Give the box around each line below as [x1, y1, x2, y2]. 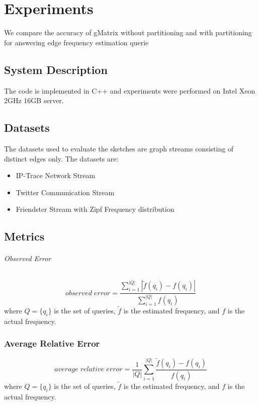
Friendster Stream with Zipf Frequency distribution [16, 204, 175, 214]
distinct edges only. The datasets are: [4, 153, 119, 164]
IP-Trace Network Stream [16, 170, 96, 181]
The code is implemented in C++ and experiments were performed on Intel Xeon [4, 85, 255, 96]
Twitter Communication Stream [16, 187, 115, 197]
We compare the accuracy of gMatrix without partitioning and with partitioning [4, 27, 252, 38]
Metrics [4, 228, 45, 244]
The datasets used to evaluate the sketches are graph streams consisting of [4, 143, 234, 153]
